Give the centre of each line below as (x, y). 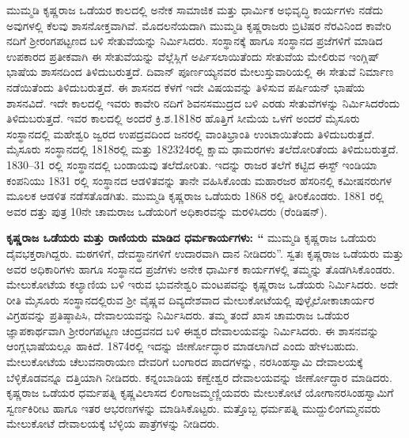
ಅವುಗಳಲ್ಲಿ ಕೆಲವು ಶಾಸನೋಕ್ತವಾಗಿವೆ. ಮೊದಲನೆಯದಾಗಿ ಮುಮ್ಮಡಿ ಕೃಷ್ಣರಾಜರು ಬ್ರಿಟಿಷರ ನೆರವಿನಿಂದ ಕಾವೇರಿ (199, 25)
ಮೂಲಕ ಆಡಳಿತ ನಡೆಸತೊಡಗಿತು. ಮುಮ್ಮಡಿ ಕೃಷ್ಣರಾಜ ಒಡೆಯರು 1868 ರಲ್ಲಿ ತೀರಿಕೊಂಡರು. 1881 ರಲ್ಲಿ (195, 196)
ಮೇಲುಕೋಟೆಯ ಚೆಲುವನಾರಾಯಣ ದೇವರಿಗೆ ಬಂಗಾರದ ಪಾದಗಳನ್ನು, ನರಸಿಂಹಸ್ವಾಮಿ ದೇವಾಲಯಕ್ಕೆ (185, 362)
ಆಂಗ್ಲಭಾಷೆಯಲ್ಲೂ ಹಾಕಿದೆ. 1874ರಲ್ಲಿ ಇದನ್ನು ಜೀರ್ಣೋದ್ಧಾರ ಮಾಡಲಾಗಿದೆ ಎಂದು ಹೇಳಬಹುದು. (183, 346)
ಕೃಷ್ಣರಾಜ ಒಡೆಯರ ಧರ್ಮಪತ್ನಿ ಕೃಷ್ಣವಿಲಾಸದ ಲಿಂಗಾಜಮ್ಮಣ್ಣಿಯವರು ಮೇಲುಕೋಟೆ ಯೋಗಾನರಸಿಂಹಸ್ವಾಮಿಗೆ (200, 393)
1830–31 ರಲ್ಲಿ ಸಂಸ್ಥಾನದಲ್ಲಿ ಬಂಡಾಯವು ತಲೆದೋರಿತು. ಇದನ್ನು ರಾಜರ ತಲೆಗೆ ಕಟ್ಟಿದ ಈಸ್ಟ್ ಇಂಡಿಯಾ (192, 164)
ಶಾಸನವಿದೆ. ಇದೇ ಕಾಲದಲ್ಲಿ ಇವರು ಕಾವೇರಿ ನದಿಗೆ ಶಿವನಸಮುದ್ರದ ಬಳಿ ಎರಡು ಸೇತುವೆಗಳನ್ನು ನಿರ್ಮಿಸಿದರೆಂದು (203, 102)
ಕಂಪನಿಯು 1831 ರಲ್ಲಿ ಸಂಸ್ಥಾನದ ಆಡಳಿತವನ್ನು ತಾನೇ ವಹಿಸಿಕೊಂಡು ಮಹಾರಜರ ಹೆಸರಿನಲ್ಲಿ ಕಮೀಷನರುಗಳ (199, 180)
